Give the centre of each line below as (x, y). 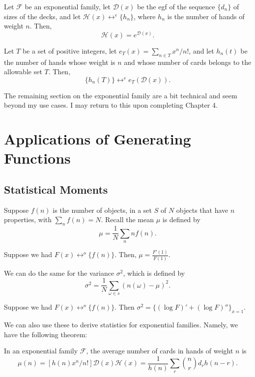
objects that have (202, 210)
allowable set (23, 72)
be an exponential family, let (68, 6)
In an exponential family (41, 351)
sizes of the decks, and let (42, 16)
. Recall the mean (127, 219)
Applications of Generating (98, 139)
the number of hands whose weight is (60, 62)
